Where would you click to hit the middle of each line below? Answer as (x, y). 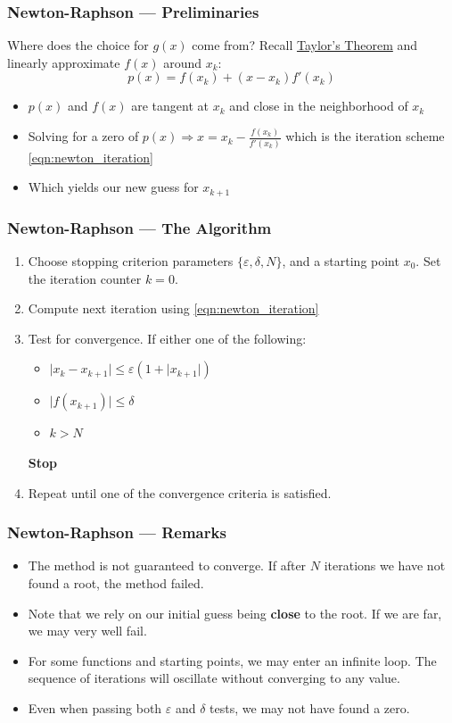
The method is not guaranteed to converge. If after (167, 565)
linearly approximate (64, 62)
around (183, 62)
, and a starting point (341, 260)
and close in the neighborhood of (319, 106)
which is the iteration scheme (365, 136)
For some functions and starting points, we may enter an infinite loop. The (232, 660)
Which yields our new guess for (113, 187)
